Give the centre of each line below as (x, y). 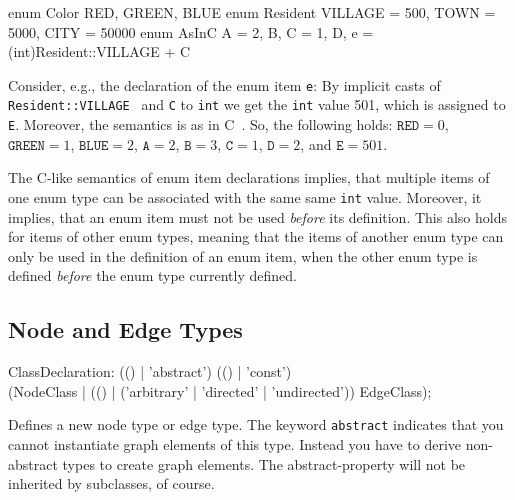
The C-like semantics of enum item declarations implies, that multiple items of (249, 177)
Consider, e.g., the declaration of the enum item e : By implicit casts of (224, 84)
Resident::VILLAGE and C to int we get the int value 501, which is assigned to (257, 104)
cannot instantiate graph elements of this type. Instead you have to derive (235, 444)
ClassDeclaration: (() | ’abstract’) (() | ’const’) (150, 371)
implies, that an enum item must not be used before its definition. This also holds (257, 216)
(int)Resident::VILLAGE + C (99, 51)
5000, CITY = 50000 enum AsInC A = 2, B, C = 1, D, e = (191, 31)
